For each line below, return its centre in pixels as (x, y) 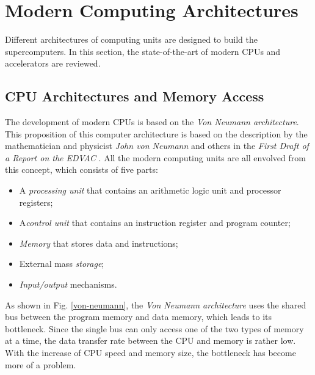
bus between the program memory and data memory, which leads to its (139, 317)
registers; (36, 202)
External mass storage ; (62, 264)
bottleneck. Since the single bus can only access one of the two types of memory (154, 328)
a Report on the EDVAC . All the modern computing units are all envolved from (155, 157)
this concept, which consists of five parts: (81, 169)
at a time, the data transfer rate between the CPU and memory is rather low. (150, 340)
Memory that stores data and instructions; (99, 243)
